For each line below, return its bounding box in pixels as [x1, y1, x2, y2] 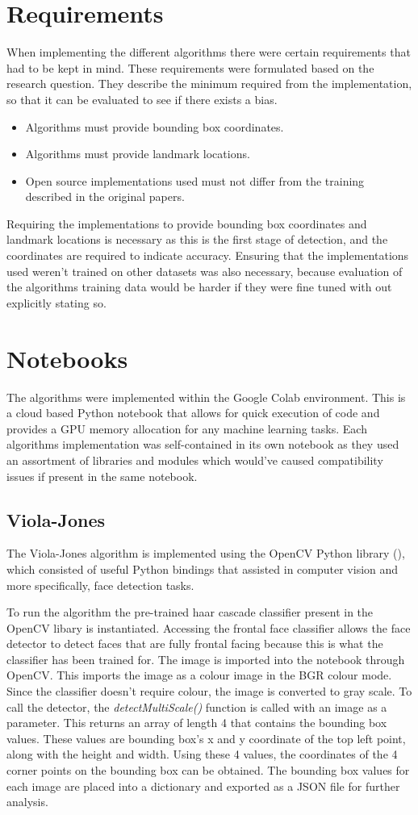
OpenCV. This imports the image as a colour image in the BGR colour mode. [6, 667, 392, 683]
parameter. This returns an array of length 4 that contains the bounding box [6, 714, 387, 731]
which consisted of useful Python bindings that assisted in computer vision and [6, 560, 399, 577]
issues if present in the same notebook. [6, 467, 198, 484]
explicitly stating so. [6, 294, 107, 311]
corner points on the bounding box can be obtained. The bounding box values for [6, 762, 410, 779]
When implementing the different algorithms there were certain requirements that [6, 44, 411, 61]
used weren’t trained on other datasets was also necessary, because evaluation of [6, 262, 403, 279]
